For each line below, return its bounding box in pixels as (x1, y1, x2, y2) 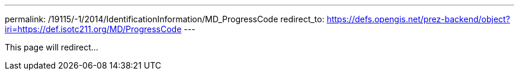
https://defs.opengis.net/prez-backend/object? (326, 14, 510, 24)
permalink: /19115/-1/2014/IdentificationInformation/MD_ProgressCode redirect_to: (5, 14, 325, 24)
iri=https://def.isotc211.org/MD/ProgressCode (5, 24, 182, 34)
